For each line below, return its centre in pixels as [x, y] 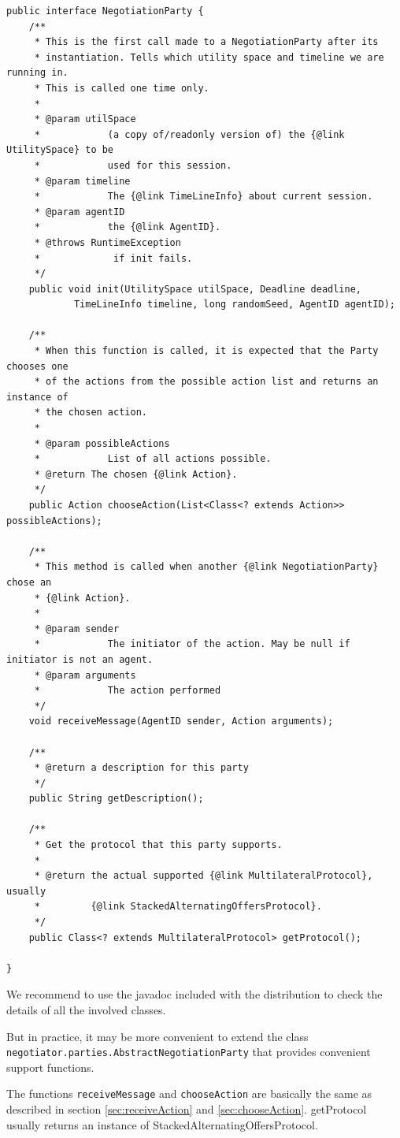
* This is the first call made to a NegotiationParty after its [206, 42]
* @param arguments [85, 675]
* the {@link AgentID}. [128, 227]
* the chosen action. [91, 413]
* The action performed [128, 691]
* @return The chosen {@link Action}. [136, 474]
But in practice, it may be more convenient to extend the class [157, 1036]
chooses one [37, 366]
